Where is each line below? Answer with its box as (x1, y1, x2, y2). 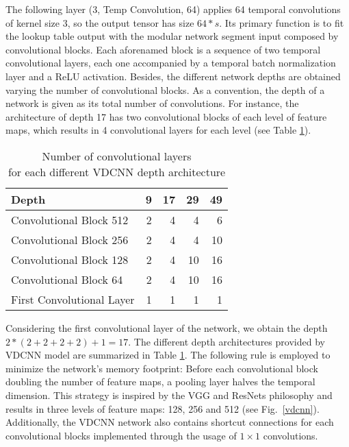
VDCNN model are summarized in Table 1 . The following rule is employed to (5, 348, 331, 362)
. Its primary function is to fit (219, 15, 344, 29)
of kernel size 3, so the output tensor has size (5, 15, 194, 29)
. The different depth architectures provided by (128, 334, 325, 348)
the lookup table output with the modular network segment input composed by (5, 29, 339, 43)
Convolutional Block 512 (11, 211, 129, 228)
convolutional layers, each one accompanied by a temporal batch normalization (5, 56, 336, 70)
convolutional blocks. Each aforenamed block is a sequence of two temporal (5, 42, 321, 56)
